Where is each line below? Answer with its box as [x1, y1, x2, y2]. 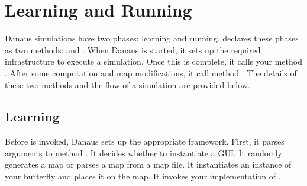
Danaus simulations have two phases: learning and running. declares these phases [5, 32, 299, 44]
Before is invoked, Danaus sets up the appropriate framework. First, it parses [5, 135, 285, 147]
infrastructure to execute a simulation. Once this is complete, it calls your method [5, 55, 302, 68]
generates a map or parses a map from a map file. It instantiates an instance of [5, 158, 292, 171]
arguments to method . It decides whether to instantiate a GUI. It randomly [5, 146, 282, 159]
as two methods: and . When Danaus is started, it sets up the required [5, 43, 261, 56]
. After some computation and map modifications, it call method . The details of [5, 66, 297, 79]
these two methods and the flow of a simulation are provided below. [5, 78, 250, 91]
